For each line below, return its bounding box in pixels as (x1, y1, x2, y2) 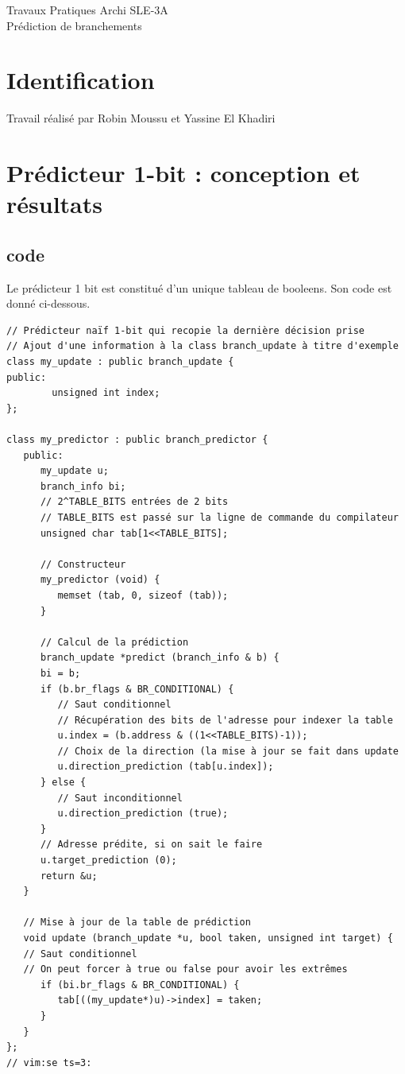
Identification (6, 64, 155, 96)
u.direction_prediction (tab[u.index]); (57, 761, 274, 773)
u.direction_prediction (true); (57, 808, 229, 820)
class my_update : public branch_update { (6, 356, 234, 368)
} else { (40, 777, 87, 789)
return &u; (40, 870, 98, 882)
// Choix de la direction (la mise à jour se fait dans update (57, 745, 399, 757)
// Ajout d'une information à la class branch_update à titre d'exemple (6, 340, 399, 352)
